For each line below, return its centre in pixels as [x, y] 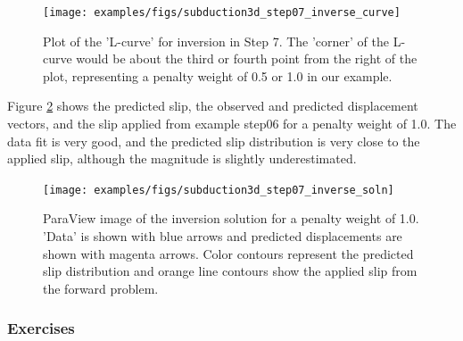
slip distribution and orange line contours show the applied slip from [230, 271]
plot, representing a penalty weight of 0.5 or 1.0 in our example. [218, 75]
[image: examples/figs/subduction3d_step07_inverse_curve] [222, 12]
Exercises [41, 328]
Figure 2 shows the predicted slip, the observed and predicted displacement [213, 106]
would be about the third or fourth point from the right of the [247, 58]
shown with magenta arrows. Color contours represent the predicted [228, 253]
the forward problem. [101, 288]
